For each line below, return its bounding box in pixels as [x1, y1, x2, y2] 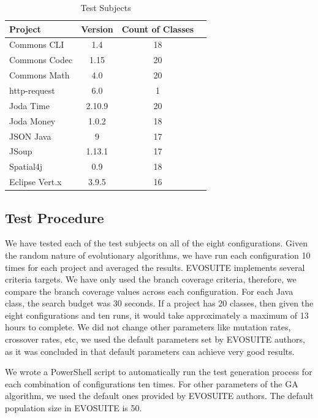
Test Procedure [5, 208, 104, 227]
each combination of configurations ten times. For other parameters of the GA [5, 377, 298, 390]
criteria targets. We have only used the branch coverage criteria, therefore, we [5, 273, 297, 286]
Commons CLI [9, 38, 64, 51]
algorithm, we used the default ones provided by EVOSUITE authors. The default [5, 389, 314, 402]
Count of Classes [121, 22, 194, 35]
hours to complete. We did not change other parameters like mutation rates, [5, 321, 291, 333]
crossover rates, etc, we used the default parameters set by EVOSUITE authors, [5, 333, 305, 346]
